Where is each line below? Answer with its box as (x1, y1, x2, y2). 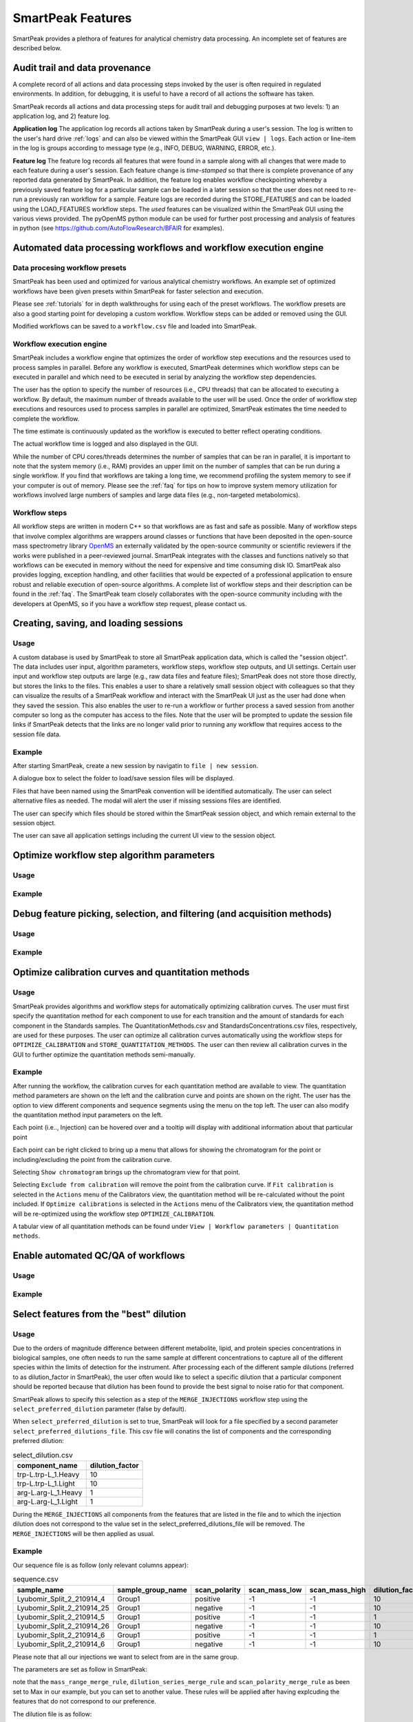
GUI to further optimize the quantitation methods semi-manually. (12, 1050, 195, 1059)
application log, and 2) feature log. (12, 112, 111, 121)
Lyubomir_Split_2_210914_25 (17, 1603, 109, 1612)
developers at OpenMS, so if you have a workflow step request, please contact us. (12, 599, 247, 608)
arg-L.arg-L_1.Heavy (17, 1488, 83, 1497)
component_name (17, 1460, 78, 1470)
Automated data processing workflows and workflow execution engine (12, 242, 324, 254)
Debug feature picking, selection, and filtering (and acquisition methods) (12, 908, 332, 920)
